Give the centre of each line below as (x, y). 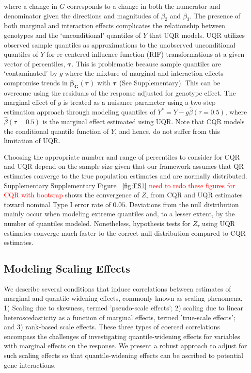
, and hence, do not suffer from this (167, 131)
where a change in (31, 6)
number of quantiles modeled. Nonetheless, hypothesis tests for (97, 223)
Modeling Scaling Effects (67, 268)
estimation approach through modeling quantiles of (80, 112)
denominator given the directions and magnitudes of (81, 15)
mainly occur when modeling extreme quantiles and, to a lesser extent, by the (119, 214)
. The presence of (215, 15)
